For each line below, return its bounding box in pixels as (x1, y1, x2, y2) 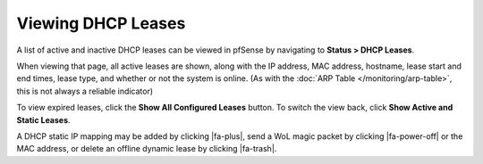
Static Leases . (16, 114, 71, 125)
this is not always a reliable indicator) (16, 86, 154, 96)
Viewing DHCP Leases (16, 13, 186, 33)
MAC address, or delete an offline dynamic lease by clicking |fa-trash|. (16, 143, 277, 154)
